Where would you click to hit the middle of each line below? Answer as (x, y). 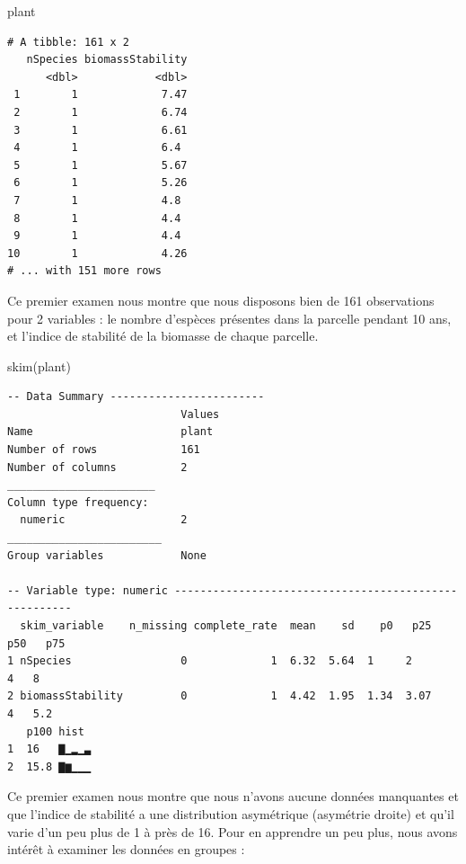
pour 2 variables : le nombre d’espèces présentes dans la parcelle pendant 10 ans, (229, 318)
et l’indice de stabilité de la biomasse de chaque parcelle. (163, 336)
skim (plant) (39, 365)
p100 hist (55, 731)
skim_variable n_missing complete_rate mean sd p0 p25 (226, 626)
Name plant (110, 432)
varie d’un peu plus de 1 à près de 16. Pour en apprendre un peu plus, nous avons (233, 831)
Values (200, 414)
